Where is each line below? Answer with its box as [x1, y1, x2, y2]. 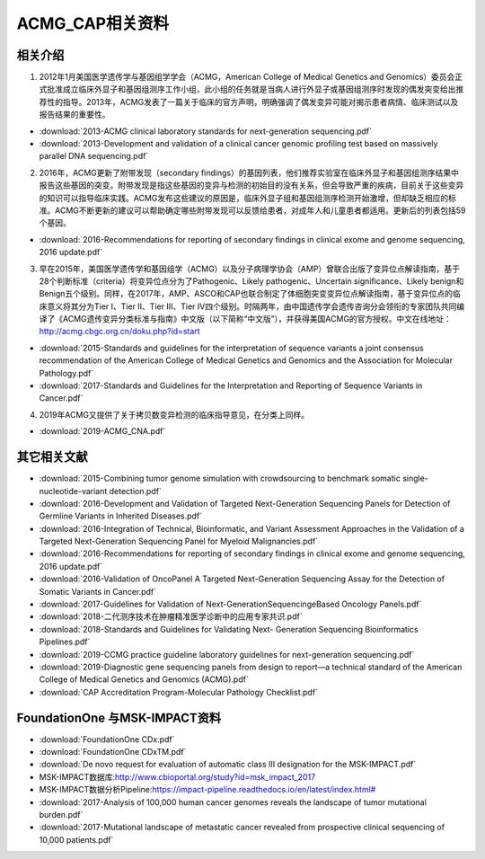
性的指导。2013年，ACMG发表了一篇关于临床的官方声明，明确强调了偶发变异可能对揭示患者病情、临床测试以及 [46, 96, 459, 107]
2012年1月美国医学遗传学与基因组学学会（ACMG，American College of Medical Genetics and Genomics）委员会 [39, 72, 455, 83]
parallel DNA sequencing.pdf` [39, 151, 149, 162]
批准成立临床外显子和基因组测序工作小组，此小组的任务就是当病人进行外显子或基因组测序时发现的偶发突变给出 [46, 84, 456, 94]
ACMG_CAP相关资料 [16, 13, 170, 33]
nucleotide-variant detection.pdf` [39, 485, 162, 496]
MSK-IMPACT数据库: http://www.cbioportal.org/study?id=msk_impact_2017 [39, 771, 316, 782]
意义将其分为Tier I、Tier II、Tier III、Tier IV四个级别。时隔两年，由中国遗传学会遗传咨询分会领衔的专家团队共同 [46, 301, 457, 312]
